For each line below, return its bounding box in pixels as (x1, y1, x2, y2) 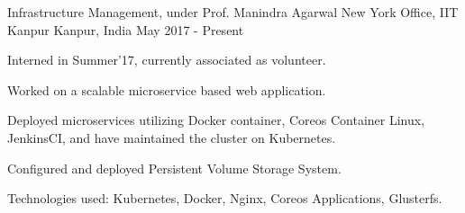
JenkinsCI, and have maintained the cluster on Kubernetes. (7, 128, 336, 146)
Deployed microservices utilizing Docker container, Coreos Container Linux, (7, 111, 425, 129)
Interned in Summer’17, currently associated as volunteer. (7, 50, 326, 69)
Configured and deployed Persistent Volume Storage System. (7, 158, 342, 177)
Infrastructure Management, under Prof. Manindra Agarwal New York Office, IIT (7, 3, 459, 21)
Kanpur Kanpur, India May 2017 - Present (7, 20, 244, 39)
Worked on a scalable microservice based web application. (7, 80, 326, 99)
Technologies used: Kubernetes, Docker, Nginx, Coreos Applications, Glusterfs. (7, 189, 442, 208)
